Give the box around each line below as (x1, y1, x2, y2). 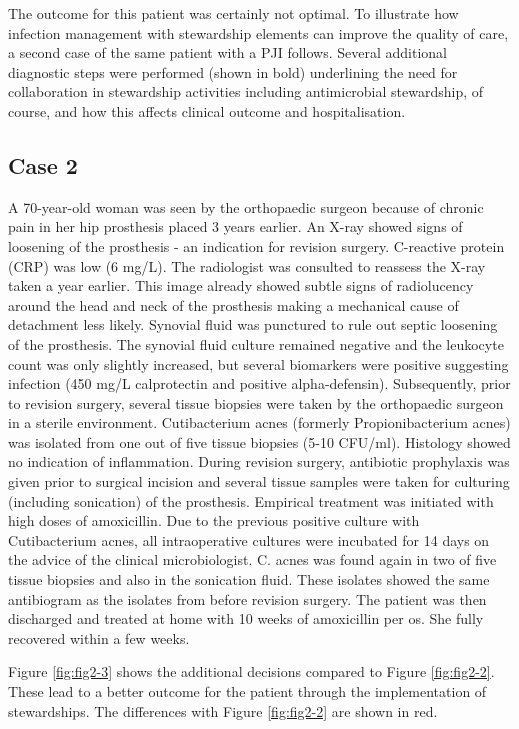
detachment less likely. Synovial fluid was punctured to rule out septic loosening (8, 314, 498, 335)
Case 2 (8, 149, 78, 180)
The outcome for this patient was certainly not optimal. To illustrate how (8, 3, 459, 23)
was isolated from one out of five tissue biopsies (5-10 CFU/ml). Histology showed (8, 431, 511, 452)
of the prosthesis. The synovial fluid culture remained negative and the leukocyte (8, 333, 504, 354)
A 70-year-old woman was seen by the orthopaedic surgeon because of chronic (8, 196, 484, 217)
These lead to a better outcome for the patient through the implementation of (8, 681, 487, 702)
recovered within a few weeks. (8, 627, 190, 648)
